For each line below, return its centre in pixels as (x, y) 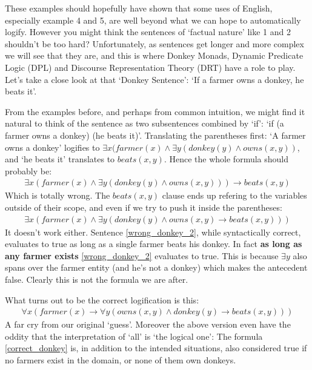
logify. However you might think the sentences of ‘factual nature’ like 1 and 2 (148, 32)
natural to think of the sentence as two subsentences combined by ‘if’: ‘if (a (144, 123)
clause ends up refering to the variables (234, 195)
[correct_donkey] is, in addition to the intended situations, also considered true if (156, 348)
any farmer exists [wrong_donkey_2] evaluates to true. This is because (142, 255)
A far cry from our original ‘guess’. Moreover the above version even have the (148, 324)
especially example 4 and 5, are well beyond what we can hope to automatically (153, 20)
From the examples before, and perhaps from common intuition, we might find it (155, 111)
